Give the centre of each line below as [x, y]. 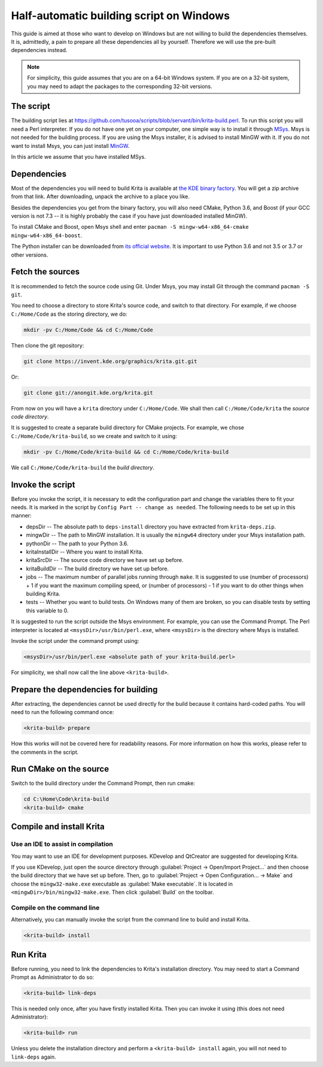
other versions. [30, 255]
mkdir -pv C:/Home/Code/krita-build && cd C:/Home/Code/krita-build [126, 452]
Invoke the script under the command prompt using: [75, 640]
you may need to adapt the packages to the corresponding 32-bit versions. [120, 86]
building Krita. [43, 594]
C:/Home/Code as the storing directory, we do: [69, 314]
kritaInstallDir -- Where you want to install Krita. [85, 552]
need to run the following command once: [63, 712]
